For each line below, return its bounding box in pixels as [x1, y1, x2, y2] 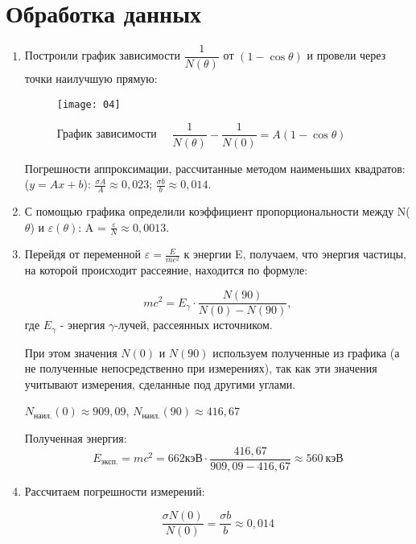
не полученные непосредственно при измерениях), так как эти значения [24, 360, 377, 377]
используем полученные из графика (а [212, 344, 400, 361]
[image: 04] [56, 98, 121, 110]
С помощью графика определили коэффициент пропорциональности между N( [24, 202, 410, 219]
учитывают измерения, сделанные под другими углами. [24, 375, 296, 392]
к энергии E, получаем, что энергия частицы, [183, 245, 406, 262]
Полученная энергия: [24, 429, 127, 446]
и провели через [307, 47, 386, 64]
